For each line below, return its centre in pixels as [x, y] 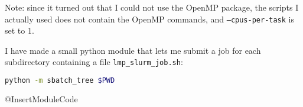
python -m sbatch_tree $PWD [60, 81]
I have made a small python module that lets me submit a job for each [133, 50]
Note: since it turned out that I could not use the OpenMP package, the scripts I [152, 7]
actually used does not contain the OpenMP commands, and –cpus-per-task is [150, 19]
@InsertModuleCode [41, 98]
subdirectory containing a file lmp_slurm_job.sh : [94, 62]
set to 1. [19, 30]
